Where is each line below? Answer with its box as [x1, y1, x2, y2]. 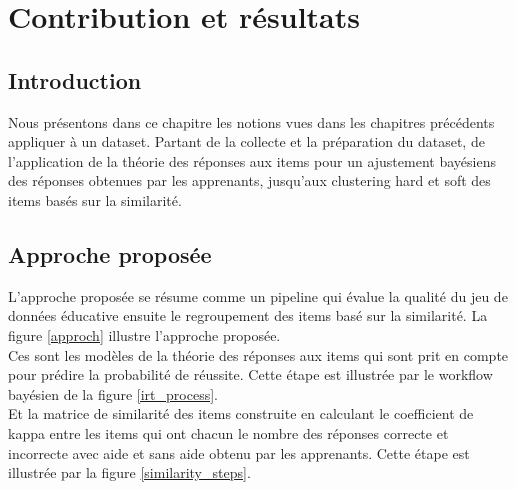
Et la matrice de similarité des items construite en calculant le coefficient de [8, 403, 474, 424]
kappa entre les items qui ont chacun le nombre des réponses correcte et [8, 422, 449, 443]
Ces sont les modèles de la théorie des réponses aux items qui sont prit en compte [8, 344, 509, 365]
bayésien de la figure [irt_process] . [8, 383, 218, 404]
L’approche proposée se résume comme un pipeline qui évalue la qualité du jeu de [8, 285, 508, 306]
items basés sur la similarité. [8, 189, 182, 210]
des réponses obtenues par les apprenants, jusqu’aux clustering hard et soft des [8, 170, 491, 191]
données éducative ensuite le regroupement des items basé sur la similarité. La [8, 305, 488, 326]
